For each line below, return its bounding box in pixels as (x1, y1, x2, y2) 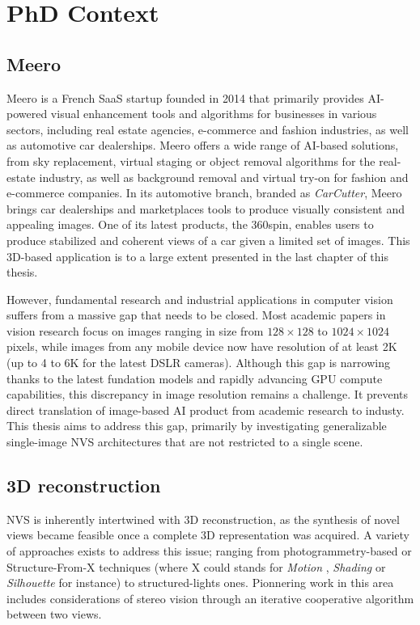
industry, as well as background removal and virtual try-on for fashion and (39, 168, 409, 185)
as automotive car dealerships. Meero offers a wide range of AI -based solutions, (6, 137, 399, 154)
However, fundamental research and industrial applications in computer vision (6, 290, 393, 307)
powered (6, 105, 48, 122)
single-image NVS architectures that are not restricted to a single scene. (6, 433, 363, 450)
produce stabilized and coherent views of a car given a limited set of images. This (6, 231, 410, 248)
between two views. (6, 606, 102, 623)
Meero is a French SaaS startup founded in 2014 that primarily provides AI (6, 89, 380, 106)
